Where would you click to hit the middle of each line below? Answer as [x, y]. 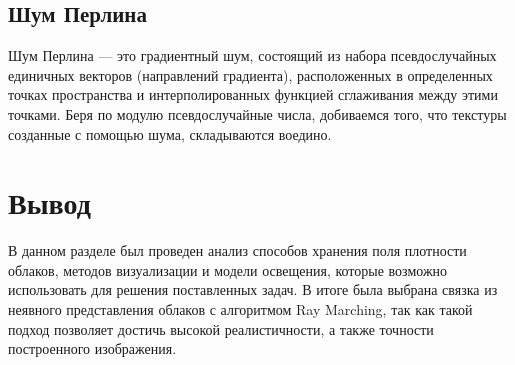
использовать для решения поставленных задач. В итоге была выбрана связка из [253, 289]
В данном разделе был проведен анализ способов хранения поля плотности [237, 250]
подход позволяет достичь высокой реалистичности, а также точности [221, 328]
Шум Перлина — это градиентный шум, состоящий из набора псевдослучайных [252, 55]
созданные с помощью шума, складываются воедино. [170, 133]
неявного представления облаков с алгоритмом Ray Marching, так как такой [240, 309]
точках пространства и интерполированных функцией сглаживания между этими [253, 94]
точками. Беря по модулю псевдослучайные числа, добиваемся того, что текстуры [257, 113]
